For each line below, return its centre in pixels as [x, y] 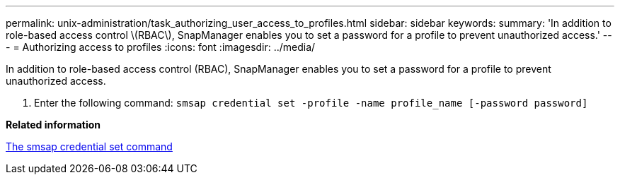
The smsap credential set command [89, 146]
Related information [53, 125]
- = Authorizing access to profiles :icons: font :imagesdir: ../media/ [161, 47]
